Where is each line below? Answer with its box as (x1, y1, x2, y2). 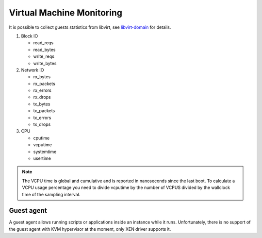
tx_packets (33, 108, 55, 114)
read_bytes (33, 47, 56, 52)
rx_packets (33, 81, 55, 86)
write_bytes (33, 60, 57, 66)
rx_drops (33, 94, 51, 100)
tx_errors (33, 115, 51, 120)
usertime (33, 155, 51, 161)
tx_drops (33, 121, 51, 127)
